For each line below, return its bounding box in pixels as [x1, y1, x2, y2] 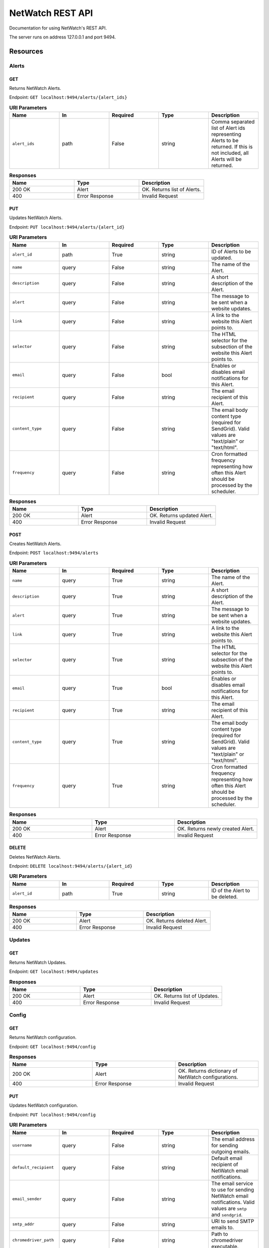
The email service [211, 1180, 254, 1187]
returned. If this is [211, 143, 253, 150]
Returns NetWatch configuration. [9, 1034, 77, 1040]
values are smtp [211, 1205, 247, 1212]
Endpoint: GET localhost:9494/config [9, 1043, 96, 1049]
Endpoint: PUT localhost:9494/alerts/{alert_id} [9, 224, 125, 230]
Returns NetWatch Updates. [9, 959, 67, 965]
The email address [211, 1136, 255, 1143]
